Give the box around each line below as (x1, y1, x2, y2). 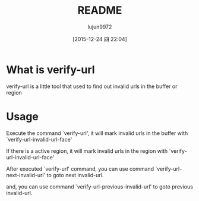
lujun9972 (87, 23, 112, 30)
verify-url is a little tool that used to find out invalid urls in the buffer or (6, 83, 178, 90)
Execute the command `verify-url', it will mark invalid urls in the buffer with (6, 129, 188, 137)
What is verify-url (6, 63, 95, 76)
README (77, 4, 122, 17)
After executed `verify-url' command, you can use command (6, 165, 154, 172)
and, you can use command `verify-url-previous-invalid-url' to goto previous (6, 183, 193, 190)
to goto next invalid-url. (46, 171, 104, 178)
